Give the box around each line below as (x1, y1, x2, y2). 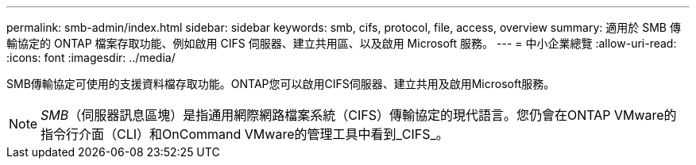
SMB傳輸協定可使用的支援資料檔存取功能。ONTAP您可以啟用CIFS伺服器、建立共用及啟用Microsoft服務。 (6, 77, 555, 90)
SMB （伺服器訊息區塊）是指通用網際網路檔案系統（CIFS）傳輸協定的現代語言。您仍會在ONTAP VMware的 (41, 107, 677, 123)
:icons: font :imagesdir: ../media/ (6, 51, 176, 64)
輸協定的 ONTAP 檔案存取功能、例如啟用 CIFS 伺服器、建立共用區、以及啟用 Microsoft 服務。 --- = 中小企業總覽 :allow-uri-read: (6, 36, 677, 50)
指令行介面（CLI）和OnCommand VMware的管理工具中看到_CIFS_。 (41, 126, 449, 142)
